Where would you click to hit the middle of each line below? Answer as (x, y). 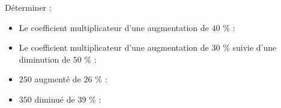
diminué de (55, 99)
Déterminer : (28, 7)
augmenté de (58, 79)
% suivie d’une (250, 47)
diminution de (44, 59)
